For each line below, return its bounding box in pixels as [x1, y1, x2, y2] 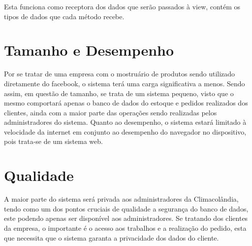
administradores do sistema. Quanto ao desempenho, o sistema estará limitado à [4, 117, 247, 127]
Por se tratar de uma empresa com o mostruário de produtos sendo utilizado [4, 69, 235, 79]
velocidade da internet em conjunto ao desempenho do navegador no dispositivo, [4, 126, 247, 137]
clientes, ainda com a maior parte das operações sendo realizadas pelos [4, 107, 217, 117]
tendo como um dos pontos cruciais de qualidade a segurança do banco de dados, [4, 203, 249, 213]
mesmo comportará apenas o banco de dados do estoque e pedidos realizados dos [4, 98, 248, 108]
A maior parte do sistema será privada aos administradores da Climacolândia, [4, 194, 239, 204]
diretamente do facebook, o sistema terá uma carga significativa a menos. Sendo [4, 78, 245, 88]
